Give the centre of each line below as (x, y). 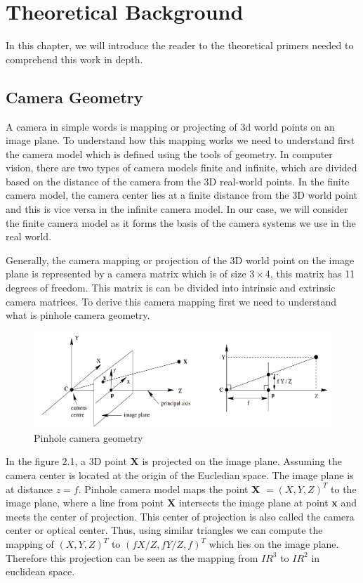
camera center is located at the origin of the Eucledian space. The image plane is (180, 475)
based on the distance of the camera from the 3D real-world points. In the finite (178, 181)
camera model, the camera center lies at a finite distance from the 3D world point (181, 195)
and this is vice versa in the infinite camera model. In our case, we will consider (177, 209)
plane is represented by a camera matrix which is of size (126, 274)
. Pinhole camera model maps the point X (169, 489)
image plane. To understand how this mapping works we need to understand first (180, 140)
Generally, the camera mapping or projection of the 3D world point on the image (180, 260)
